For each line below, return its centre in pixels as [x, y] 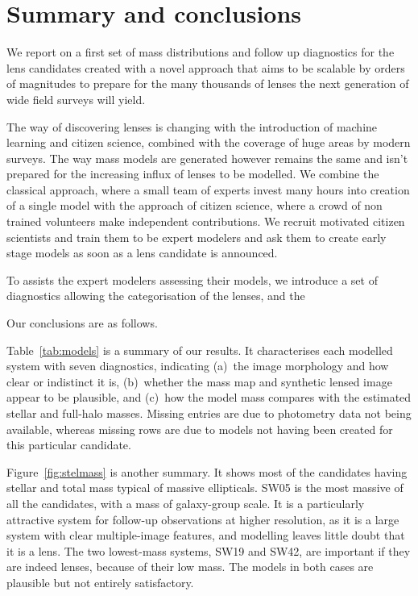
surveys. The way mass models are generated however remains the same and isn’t [207, 158]
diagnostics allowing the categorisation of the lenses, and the [156, 296]
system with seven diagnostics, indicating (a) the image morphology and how [198, 366]
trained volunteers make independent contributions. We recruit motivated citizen [206, 221]
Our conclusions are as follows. [82, 323]
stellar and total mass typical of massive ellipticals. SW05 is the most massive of [205, 488]
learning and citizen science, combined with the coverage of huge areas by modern [209, 142]
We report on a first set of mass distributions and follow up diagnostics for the [201, 52]
